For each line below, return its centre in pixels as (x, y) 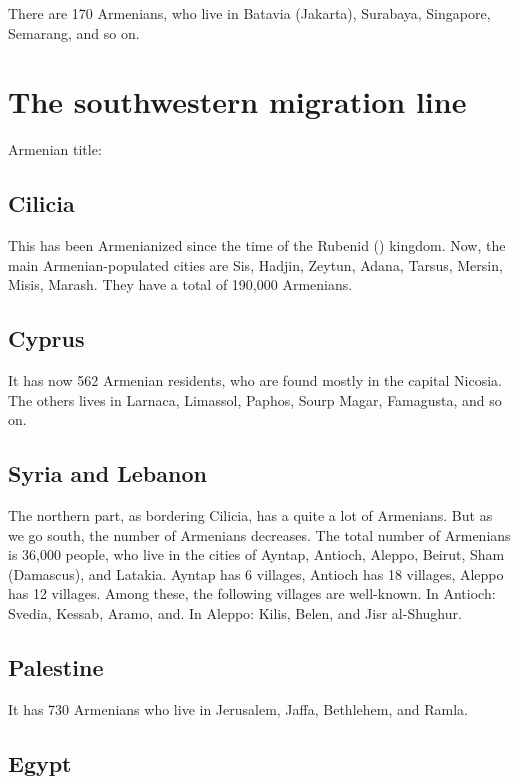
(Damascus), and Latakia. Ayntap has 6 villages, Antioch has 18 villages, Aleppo (256, 573)
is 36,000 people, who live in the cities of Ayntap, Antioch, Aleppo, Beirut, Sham (256, 554)
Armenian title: (55, 149)
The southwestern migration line (237, 101)
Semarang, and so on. (74, 32)
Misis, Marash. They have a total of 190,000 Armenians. (180, 284)
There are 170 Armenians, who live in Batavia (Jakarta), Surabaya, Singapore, (249, 13)
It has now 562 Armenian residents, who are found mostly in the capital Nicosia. (255, 380)
